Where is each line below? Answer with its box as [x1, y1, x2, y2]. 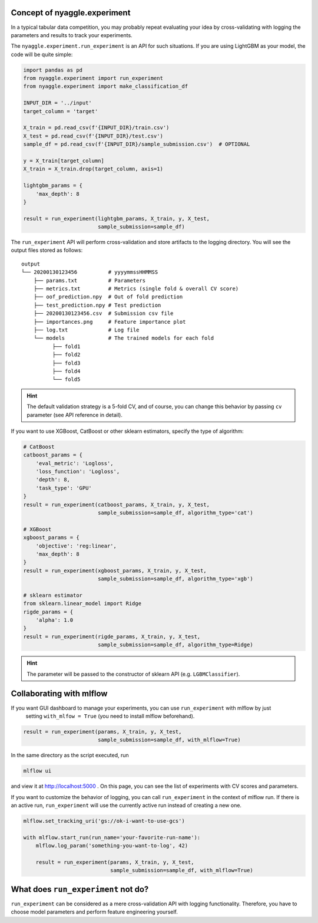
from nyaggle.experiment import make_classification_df [23, 83, 188, 90]
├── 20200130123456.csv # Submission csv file [33, 310, 174, 317]
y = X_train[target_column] [23, 157, 104, 164]
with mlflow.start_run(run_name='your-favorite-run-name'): [23, 834, 201, 840]
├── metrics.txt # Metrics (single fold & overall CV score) [33, 285, 239, 292]
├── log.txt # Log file [33, 326, 140, 333]
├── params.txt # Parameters [33, 277, 146, 284]
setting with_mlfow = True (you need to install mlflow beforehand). [25, 712, 195, 720]
